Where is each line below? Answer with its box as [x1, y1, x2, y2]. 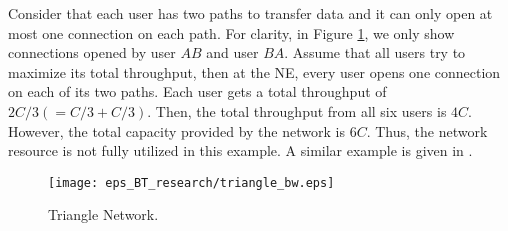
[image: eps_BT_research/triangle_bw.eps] [48, 175, 335, 190]
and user [206, 42, 259, 63]
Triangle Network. [48, 204, 159, 225]
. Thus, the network [366, 120, 488, 141]
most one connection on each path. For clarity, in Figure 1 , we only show [8, 22, 455, 43]
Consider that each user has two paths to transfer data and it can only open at [8, 3, 493, 23]
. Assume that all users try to [284, 42, 466, 63]
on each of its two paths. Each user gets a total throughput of [8, 81, 387, 102]
